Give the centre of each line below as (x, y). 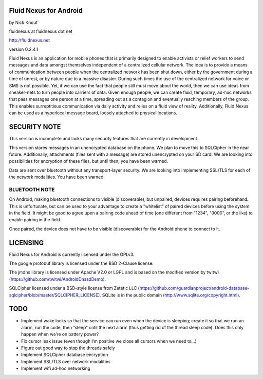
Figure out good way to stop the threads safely (68, 348)
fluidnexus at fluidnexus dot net (41, 31)
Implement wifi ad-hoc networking (56, 368)
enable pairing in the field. (35, 220)
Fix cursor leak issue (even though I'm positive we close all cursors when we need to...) (109, 341)
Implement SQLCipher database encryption (65, 355)
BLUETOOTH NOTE (32, 189)
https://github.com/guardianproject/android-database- (194, 288)
